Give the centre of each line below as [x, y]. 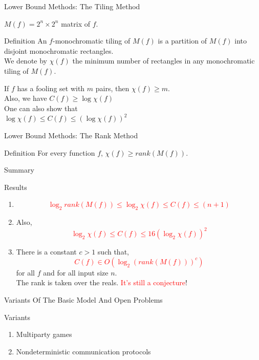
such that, [113, 252]
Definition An [26, 41]
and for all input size [76, 272]
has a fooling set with [51, 88]
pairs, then [112, 88]
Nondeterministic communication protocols [83, 351]
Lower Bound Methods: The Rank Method [71, 135]
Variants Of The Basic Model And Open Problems [83, 299]
